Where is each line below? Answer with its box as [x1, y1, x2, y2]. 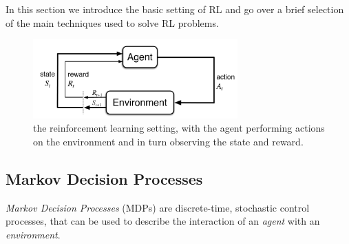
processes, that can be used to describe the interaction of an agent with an [6, 214, 320, 228]
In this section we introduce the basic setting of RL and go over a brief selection [6, 2, 344, 16]
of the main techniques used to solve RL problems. [6, 15, 219, 30]
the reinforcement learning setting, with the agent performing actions [33, 121, 325, 135]
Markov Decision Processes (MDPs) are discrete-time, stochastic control [6, 200, 310, 214]
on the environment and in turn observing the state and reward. [33, 134, 304, 148]
